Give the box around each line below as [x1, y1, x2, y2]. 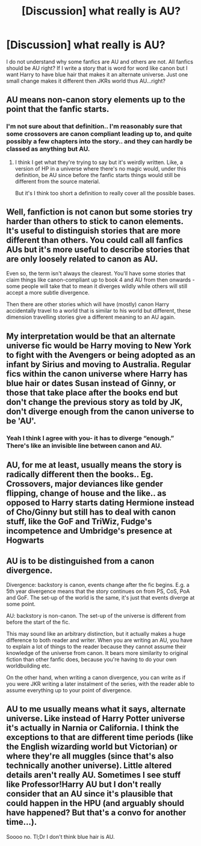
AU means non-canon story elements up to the [6, 95, 185, 105]
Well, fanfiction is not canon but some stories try [6, 207, 193, 218]
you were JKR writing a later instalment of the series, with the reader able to [6, 680, 194, 688]
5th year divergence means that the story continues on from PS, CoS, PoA [6, 587, 190, 595]
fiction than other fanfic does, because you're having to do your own [6, 656, 176, 663]
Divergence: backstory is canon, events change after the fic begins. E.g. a [6, 581, 190, 588]
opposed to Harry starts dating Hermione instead [6, 498, 194, 508]
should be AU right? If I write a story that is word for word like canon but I [6, 64, 188, 72]
